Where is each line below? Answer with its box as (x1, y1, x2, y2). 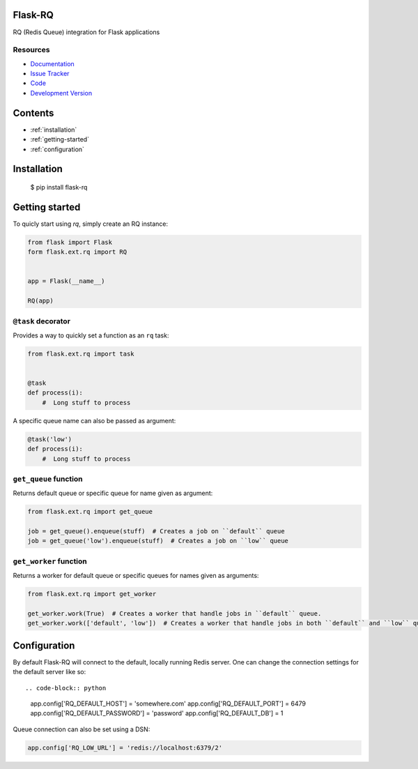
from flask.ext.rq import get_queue (27, 508, 153, 516)
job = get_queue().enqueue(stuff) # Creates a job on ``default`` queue (27, 527, 285, 535)
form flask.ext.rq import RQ (27, 248, 127, 256)
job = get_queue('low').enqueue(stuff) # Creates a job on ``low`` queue (27, 537, 289, 545)
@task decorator (13, 316, 71, 326)
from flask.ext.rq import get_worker (27, 590, 157, 598)
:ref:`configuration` (30, 145, 85, 153)
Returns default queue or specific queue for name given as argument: (13, 489, 213, 498)
